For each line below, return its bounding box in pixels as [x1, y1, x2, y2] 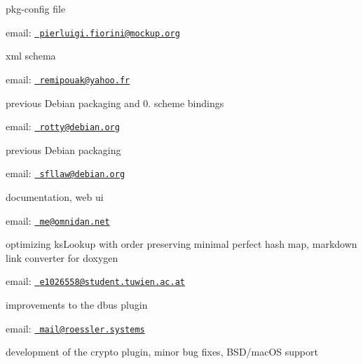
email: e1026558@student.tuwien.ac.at [6, 274, 185, 288]
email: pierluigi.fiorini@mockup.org [6, 24, 180, 39]
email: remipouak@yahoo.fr [6, 71, 130, 86]
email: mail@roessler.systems [6, 321, 145, 335]
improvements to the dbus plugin [6, 297, 148, 312]
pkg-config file [6, 1, 66, 15]
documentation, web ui [6, 190, 104, 204]
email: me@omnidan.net [6, 213, 110, 227]
